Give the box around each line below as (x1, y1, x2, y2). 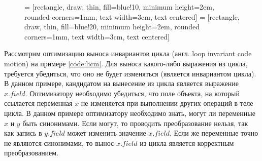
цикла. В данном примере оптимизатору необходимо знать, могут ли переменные (4, 107, 255, 118)
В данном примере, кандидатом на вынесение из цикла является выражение (4, 78, 239, 89)
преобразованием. (4, 147, 59, 158)
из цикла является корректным (140, 137, 234, 148)
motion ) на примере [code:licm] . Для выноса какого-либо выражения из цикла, (4, 58, 248, 68)
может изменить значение (67, 128, 146, 138)
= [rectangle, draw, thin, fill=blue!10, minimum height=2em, (24, 2, 214, 12)
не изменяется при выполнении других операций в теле (81, 98, 253, 108)
